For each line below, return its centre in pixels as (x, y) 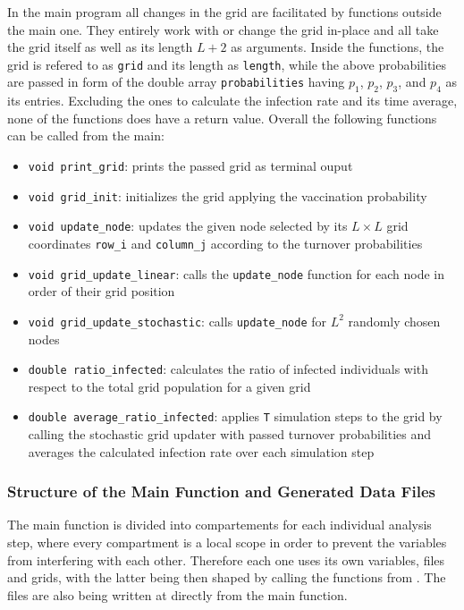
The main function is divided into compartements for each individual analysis (219, 525)
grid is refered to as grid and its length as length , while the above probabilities (227, 64)
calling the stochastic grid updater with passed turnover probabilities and (229, 434)
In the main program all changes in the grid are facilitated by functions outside (224, 12)
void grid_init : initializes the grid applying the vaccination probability (228, 195)
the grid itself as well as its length (100, 47)
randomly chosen (394, 321)
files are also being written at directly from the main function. (177, 594)
